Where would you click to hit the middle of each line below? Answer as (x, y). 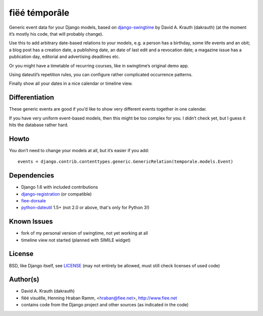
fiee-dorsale (34, 200)
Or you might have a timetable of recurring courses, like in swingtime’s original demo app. (99, 65)
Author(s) (24, 280)
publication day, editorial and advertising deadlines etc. (65, 57)
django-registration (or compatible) (56, 194)
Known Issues (31, 222)
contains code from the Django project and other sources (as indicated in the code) (105, 305)
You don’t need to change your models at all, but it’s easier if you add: (79, 150)
